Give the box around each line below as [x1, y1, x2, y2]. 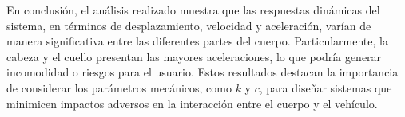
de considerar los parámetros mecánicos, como [6, 79, 232, 96]
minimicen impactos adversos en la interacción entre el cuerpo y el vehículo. [6, 95, 378, 111]
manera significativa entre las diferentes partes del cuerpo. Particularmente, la [6, 33, 388, 49]
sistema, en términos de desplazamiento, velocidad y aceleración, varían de [6, 17, 371, 33]
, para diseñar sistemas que [259, 79, 392, 96]
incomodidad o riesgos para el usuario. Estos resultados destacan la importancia [6, 64, 399, 80]
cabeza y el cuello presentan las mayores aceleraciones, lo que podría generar [6, 48, 382, 64]
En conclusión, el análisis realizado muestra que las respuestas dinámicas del [6, 2, 380, 18]
